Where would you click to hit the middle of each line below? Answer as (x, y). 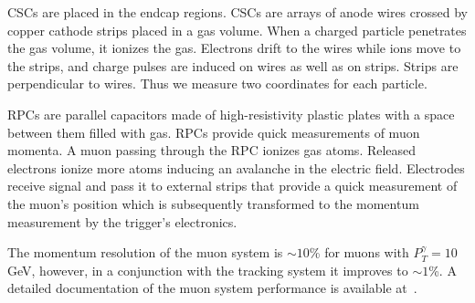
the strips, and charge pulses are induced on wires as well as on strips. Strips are (233, 65)
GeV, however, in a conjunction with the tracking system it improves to (208, 270)
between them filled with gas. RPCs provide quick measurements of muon (214, 132)
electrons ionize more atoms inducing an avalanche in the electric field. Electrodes (236, 167)
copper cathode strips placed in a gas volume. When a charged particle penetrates (237, 30)
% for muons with (359, 252)
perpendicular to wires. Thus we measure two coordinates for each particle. (217, 84)
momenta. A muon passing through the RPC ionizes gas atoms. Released (212, 150)
